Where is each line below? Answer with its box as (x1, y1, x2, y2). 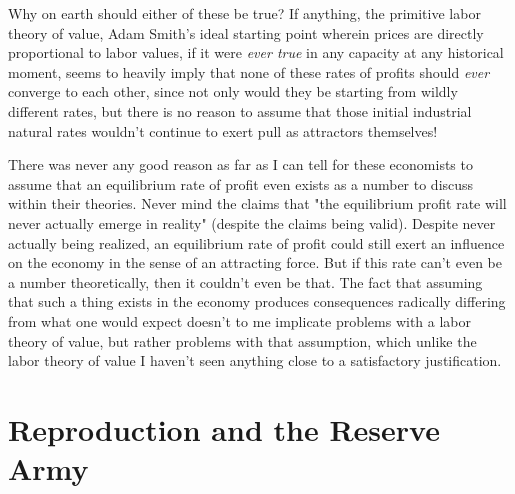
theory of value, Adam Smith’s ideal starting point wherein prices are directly (8, 22, 484, 43)
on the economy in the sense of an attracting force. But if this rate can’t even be (8, 252, 503, 273)
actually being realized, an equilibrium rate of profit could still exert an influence (8, 232, 505, 253)
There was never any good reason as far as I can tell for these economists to (8, 154, 473, 175)
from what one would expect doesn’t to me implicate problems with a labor (8, 310, 472, 331)
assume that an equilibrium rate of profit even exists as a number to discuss (8, 173, 474, 194)
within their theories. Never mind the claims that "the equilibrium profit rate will (8, 193, 507, 214)
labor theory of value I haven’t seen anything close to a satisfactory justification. (8, 350, 502, 371)
